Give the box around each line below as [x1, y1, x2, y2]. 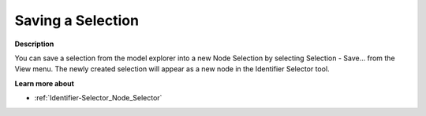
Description [14, 39, 54, 49]
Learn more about [14, 78, 75, 88]
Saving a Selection [14, 12, 140, 29]
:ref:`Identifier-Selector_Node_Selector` [34, 93, 163, 103]
